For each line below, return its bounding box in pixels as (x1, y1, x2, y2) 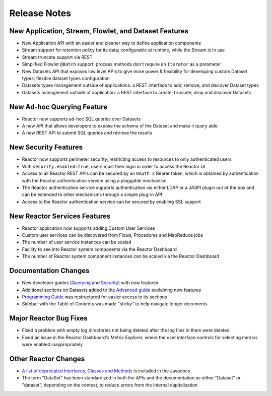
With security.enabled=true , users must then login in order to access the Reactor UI (22, 163, 206, 169)
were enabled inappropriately (22, 341, 83, 347)
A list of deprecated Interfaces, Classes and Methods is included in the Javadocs (22, 368, 190, 374)
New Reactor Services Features (9, 212, 111, 220)
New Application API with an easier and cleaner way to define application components (22, 40, 201, 46)
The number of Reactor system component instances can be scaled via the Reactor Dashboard (22, 253, 219, 259)
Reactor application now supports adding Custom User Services (22, 225, 156, 231)
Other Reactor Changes (9, 354, 85, 363)
